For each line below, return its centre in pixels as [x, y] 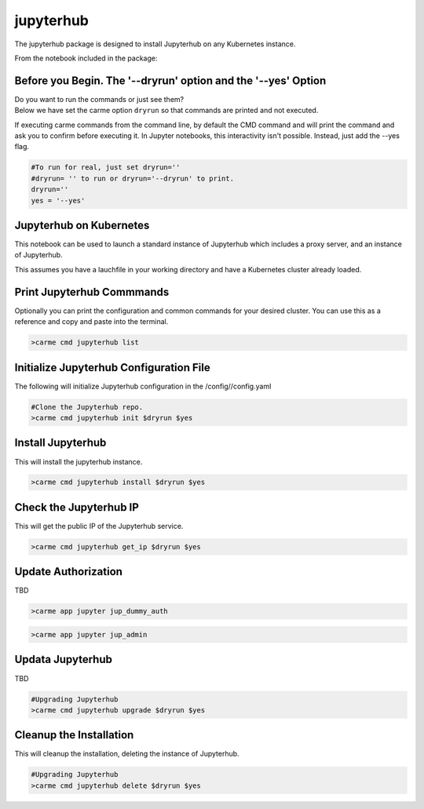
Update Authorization [69, 572]
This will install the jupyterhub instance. [79, 461]
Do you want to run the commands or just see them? [99, 99]
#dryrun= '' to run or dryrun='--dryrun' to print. [133, 178]
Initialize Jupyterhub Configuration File [113, 368]
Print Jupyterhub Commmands [92, 292]
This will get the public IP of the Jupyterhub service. [99, 526]
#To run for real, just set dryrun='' [106, 168]
